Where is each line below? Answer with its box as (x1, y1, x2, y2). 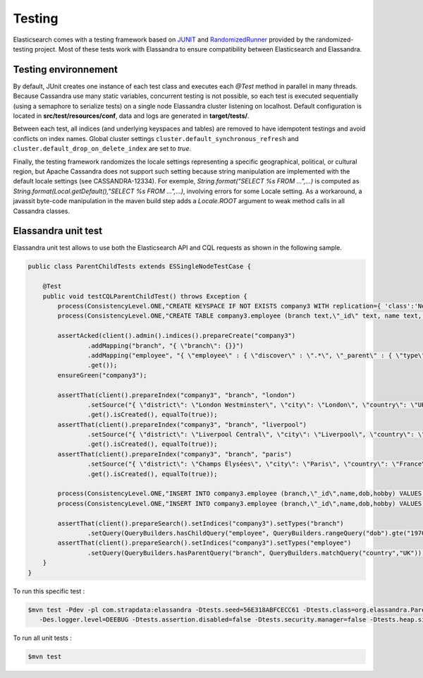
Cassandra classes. (13, 207, 70, 215)
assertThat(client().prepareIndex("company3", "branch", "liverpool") (57, 420, 307, 428)
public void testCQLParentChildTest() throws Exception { (42, 292, 247, 300)
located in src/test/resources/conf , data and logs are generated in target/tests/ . (13, 111, 250, 120)
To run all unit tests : (13, 634, 72, 642)
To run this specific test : (13, 586, 85, 595)
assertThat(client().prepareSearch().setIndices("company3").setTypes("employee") (57, 539, 352, 547)
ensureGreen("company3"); (57, 371, 147, 379)
